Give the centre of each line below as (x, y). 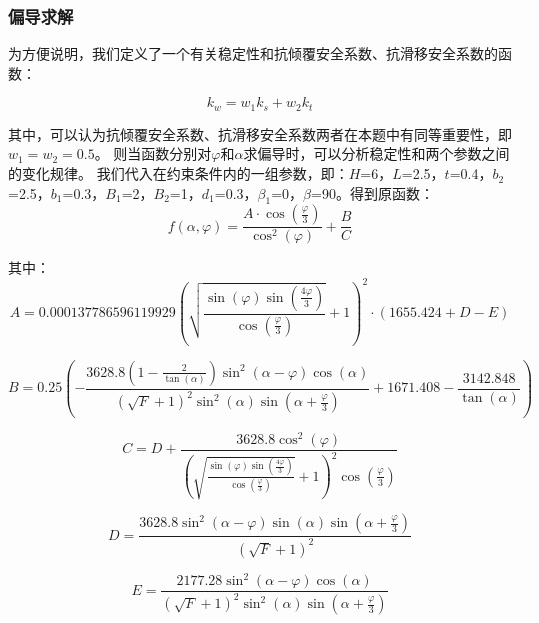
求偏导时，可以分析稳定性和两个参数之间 (376, 153)
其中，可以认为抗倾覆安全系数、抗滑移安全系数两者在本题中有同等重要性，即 (260, 133)
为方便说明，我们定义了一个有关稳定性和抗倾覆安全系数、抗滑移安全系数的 (253, 53)
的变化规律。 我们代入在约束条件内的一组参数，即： (178, 173)
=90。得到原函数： (372, 192)
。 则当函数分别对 (153, 153)
